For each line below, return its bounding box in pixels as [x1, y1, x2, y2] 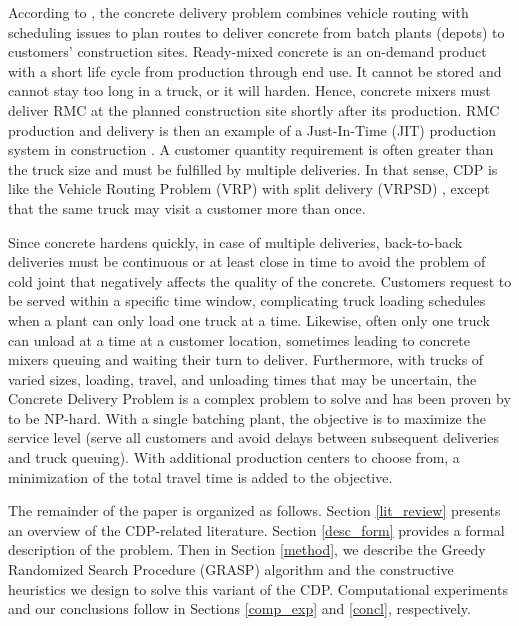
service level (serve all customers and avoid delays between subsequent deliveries [8, 427, 500, 448]
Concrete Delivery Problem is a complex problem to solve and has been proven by [8, 388, 511, 409]
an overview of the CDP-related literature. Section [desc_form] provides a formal [8, 519, 505, 540]
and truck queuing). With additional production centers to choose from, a [8, 447, 460, 468]
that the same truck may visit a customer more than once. [8, 197, 366, 218]
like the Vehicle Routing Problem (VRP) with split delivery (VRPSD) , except [8, 178, 490, 199]
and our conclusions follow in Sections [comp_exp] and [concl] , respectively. [8, 598, 471, 619]
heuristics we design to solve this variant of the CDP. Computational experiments [8, 578, 508, 599]
